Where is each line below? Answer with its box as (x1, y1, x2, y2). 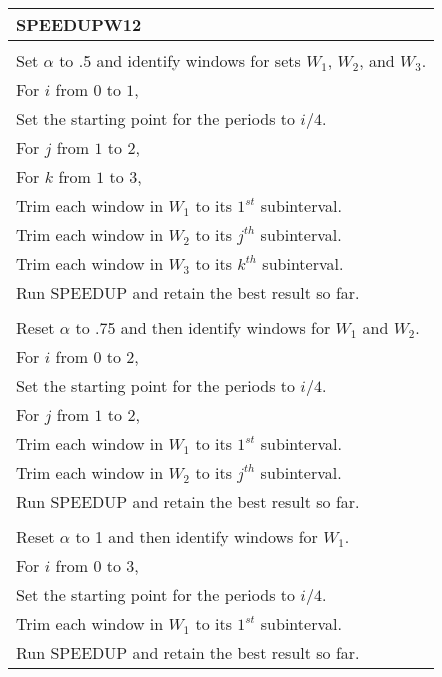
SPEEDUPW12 (16, 13, 142, 36)
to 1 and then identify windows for (75, 525, 318, 548)
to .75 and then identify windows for (75, 316, 331, 339)
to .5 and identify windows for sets (59, 49, 301, 72)
